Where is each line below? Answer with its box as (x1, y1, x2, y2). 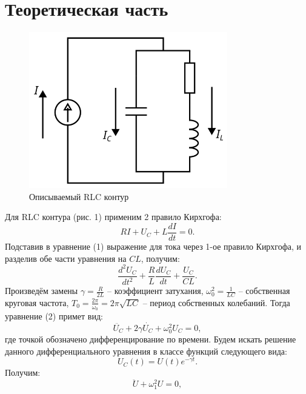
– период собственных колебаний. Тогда (142, 296, 290, 309)
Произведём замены (5, 284, 78, 297)
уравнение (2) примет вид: (5, 310, 103, 322)
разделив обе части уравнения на (5, 252, 127, 264)
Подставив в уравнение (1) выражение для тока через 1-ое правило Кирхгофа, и (5, 239, 302, 252)
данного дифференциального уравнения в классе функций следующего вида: (5, 344, 287, 357)
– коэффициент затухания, (107, 284, 204, 297)
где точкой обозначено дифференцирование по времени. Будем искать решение (5, 333, 296, 346)
